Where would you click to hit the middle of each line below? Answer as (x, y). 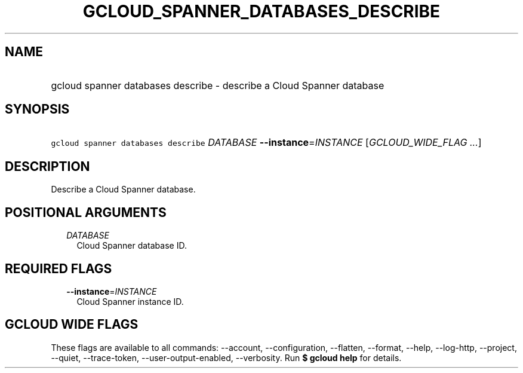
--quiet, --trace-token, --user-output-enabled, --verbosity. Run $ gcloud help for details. (226, 357)
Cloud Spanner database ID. (132, 246)
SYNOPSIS (37, 109)
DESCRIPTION (47, 166)
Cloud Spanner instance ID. (130, 301)
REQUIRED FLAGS (59, 268)
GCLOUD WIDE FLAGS (72, 325)
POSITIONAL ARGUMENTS (86, 212)
